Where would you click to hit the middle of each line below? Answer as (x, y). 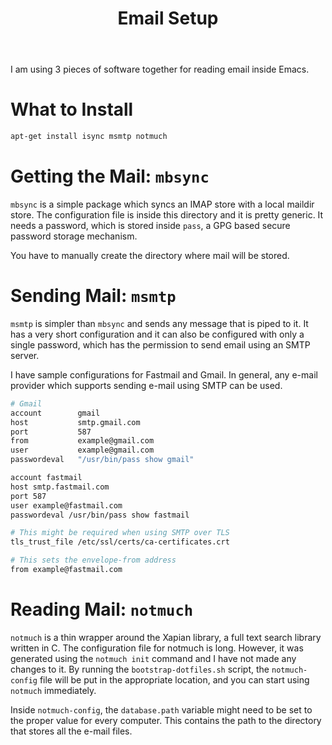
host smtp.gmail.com (75, 422)
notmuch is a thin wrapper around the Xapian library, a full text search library (166, 637)
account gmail (55, 413)
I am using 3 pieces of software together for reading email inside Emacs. (160, 69)
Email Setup (168, 18)
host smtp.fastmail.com (60, 487)
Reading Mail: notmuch (102, 609)
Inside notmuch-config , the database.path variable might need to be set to (161, 709)
